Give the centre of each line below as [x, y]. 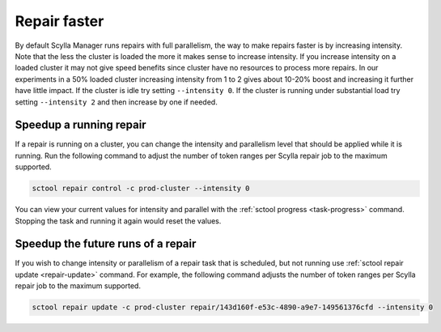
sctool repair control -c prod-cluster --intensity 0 [141, 189]
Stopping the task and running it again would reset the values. [118, 221]
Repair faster [59, 21]
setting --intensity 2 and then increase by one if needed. [116, 102]
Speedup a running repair [81, 125]
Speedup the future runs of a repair [106, 244]
